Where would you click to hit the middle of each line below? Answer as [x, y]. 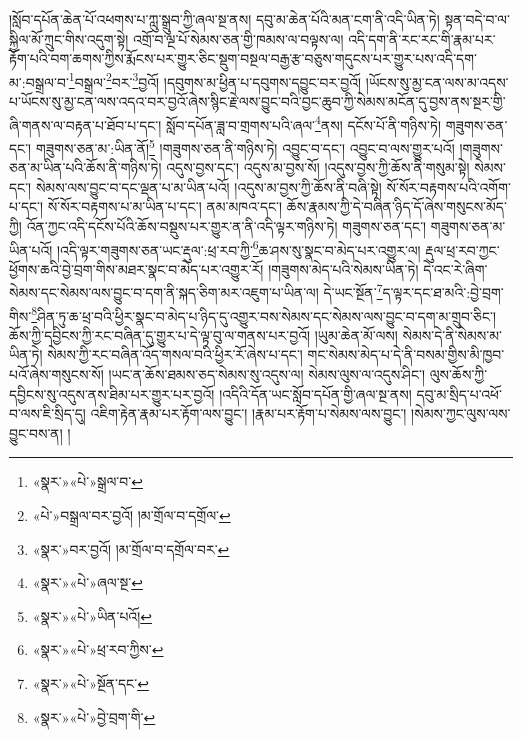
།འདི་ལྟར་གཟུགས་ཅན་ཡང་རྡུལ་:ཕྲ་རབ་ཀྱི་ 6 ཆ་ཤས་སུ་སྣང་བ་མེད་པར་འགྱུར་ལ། [238, 248]
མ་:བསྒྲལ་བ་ [39, 81]
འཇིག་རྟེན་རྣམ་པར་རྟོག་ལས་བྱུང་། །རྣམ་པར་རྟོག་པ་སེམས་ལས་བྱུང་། [248, 413]
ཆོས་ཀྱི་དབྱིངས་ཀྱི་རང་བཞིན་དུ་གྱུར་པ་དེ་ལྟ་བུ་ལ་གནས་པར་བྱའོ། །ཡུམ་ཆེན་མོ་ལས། [203, 334]
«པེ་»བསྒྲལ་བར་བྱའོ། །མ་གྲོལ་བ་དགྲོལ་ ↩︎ [131, 515]
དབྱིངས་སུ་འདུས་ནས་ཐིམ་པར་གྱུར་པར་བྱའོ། [112, 393]
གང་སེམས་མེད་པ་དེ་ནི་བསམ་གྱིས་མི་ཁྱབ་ [406, 354]
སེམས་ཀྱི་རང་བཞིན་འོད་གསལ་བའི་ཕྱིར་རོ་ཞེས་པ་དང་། [175, 354]
